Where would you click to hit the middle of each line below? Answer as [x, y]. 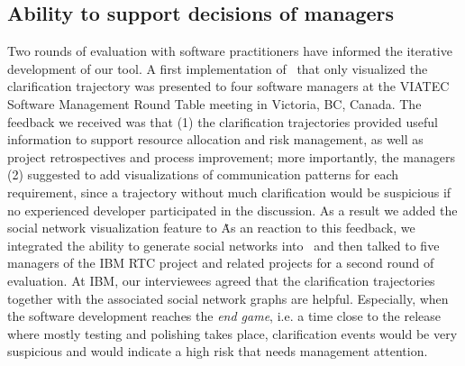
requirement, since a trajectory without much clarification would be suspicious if [229, 192]
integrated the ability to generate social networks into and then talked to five [223, 245]
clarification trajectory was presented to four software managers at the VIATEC [228, 86]
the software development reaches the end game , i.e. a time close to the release [224, 316]
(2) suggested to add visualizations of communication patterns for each [203, 174]
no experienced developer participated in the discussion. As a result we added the [232, 210]
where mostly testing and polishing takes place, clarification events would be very [232, 333]
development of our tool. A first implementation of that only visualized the [218, 68]
